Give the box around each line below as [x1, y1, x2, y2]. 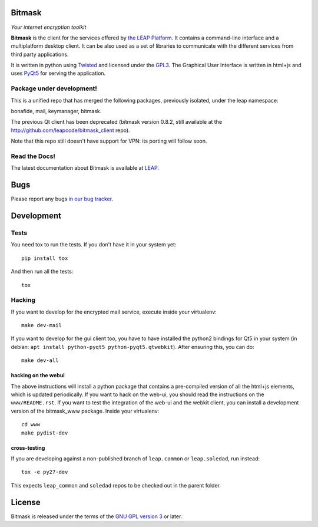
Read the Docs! [11, 152, 56, 160]
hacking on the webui [11, 372, 65, 379]
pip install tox [21, 255, 68, 262]
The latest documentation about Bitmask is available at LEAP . [11, 164, 159, 172]
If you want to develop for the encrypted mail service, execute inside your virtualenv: [11, 308, 217, 315]
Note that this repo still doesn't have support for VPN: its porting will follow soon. [11, 137, 207, 144]
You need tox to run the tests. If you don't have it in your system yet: [11, 241, 177, 248]
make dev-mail [21, 322, 62, 329]
